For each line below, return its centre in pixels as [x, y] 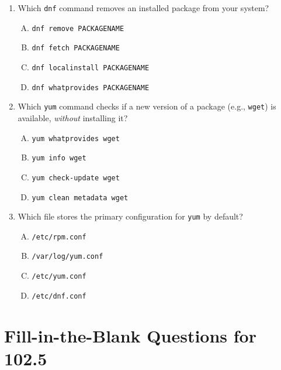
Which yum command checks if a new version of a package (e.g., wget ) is [147, 106]
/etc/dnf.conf [59, 296]
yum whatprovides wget [76, 138]
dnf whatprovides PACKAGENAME [91, 88]
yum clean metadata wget [80, 198]
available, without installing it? [73, 117]
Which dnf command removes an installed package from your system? [143, 8]
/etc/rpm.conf [59, 237]
